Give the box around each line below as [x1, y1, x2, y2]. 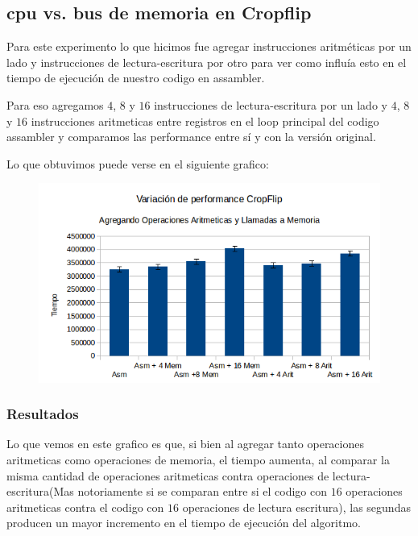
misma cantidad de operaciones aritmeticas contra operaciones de [6, 467, 329, 484]
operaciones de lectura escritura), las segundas [182, 498, 411, 515]
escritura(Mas [6, 483, 74, 500]
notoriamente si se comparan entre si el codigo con [77, 483, 327, 500]
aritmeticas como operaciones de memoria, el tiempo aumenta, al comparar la [6, 451, 390, 468]
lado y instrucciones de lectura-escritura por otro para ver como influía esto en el [6, 53, 407, 70]
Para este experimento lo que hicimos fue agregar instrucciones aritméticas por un [6, 38, 412, 55]
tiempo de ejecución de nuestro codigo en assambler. [6, 69, 265, 86]
